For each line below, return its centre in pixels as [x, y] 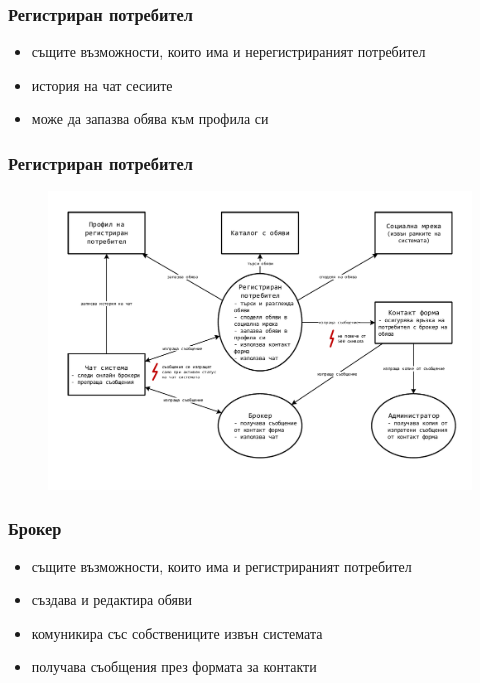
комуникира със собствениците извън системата [177, 632]
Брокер [35, 528]
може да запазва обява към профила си [150, 118]
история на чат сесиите [102, 84]
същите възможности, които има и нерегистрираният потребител [228, 51]
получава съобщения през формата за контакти [174, 666]
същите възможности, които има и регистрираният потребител [221, 565]
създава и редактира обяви [112, 599]
